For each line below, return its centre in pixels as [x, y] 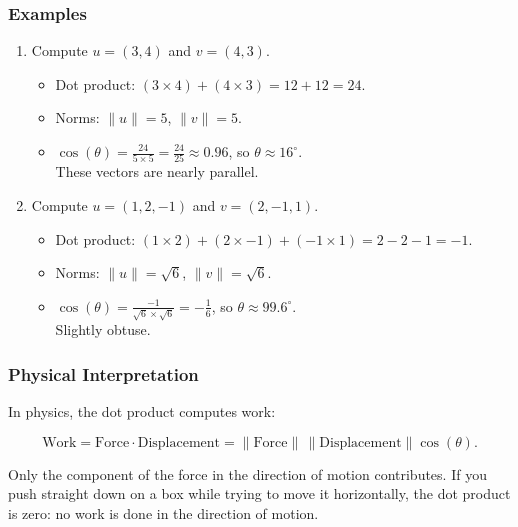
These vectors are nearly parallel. [157, 171]
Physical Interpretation [103, 373]
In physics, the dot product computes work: [142, 411]
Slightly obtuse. [103, 329]
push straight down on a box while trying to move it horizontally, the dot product [259, 493]
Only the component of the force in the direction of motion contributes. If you [247, 473]
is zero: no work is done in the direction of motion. [163, 512]
